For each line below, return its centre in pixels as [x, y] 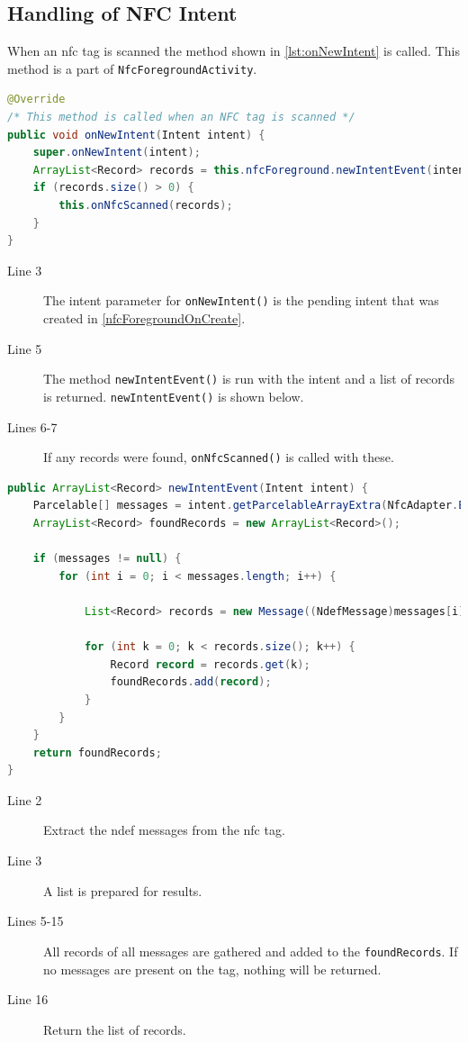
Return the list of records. [115, 1029]
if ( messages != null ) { [107, 559]
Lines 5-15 [36, 921]
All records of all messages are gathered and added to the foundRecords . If [251, 951]
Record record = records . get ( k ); [210, 664]
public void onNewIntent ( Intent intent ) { [136, 135]
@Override [36, 100]
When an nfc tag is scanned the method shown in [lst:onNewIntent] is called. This [234, 51]
